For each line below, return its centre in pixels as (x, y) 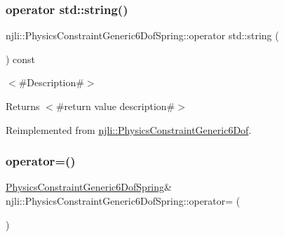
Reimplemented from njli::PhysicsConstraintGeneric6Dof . (129, 129)
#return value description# (115, 106)
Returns (23, 106)
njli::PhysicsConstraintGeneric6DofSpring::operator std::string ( (142, 35)
